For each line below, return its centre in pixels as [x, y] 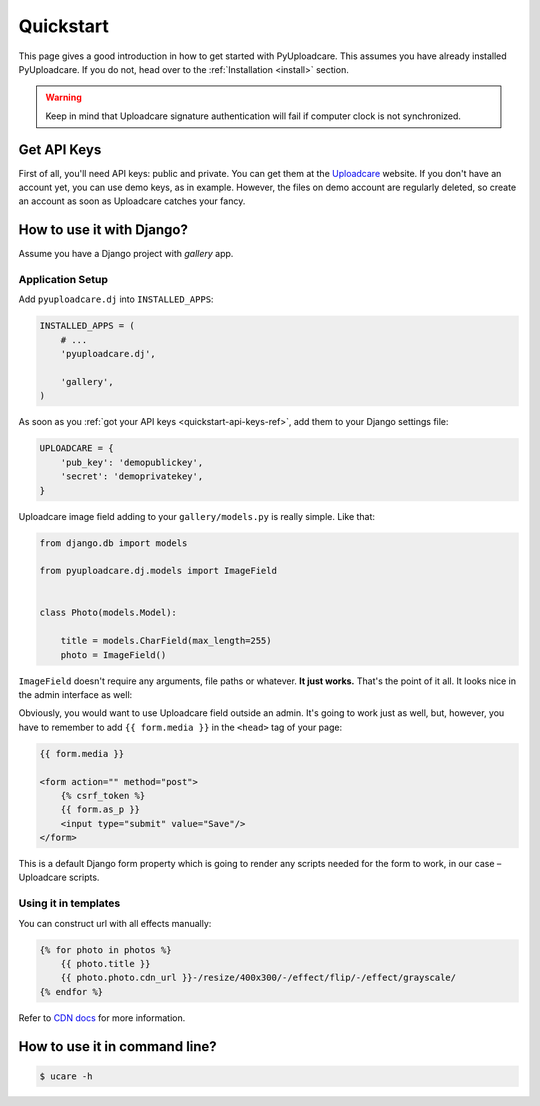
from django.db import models [113, 543]
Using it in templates [69, 903]
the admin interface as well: [75, 694]
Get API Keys [60, 149]
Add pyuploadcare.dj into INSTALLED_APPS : [116, 299]
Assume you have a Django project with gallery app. [126, 254]
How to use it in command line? [117, 1046]
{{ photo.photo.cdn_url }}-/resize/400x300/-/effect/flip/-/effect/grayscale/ [258, 978]
